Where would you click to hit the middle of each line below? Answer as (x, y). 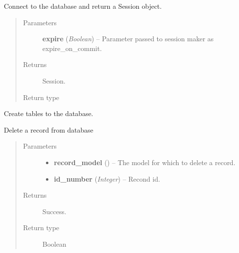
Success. (54, 211)
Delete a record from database (49, 129)
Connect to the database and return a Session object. (83, 6)
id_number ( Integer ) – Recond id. (107, 178)
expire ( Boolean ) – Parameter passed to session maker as (128, 39)
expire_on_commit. (72, 48)
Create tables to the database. (49, 113)
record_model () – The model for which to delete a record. (145, 162)
